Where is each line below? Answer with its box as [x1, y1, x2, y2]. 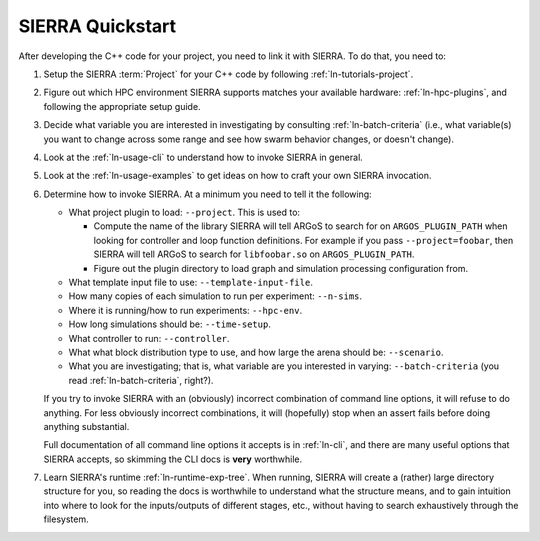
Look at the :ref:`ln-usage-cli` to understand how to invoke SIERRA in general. [43, 151, 364, 163]
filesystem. [43, 513, 89, 525]
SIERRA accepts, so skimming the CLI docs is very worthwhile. [43, 453, 303, 465]
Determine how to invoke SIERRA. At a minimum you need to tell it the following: [43, 188, 372, 200]
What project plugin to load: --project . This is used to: [68, 206, 300, 219]
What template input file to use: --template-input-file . [68, 276, 314, 289]
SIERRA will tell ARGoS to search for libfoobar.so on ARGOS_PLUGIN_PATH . [93, 248, 415, 260]
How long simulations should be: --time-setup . [68, 318, 272, 330]
